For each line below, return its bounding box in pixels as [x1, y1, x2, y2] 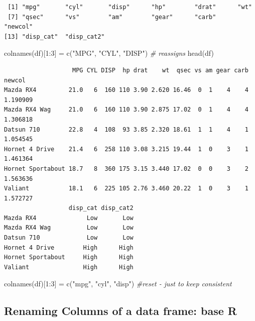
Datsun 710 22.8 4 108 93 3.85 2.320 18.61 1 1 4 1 [4, 126, 248, 133]
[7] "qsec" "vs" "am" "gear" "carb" [8, 13, 216, 21]
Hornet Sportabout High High [4, 254, 134, 261]
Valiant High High [4, 263, 134, 271]
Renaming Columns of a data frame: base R [4, 303, 237, 318]
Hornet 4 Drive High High [4, 244, 134, 251]
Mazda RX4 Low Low [4, 214, 134, 222]
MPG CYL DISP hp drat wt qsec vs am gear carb [72, 66, 248, 74]
